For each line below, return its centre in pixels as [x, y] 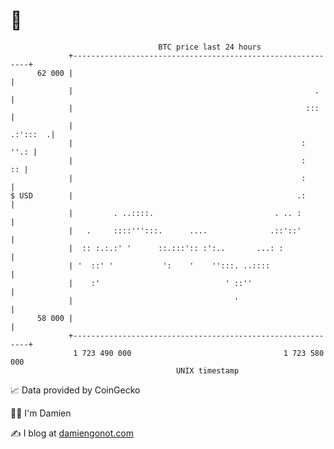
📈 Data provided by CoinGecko [75, 390]
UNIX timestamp [207, 370]
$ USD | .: [158, 195]
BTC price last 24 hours [210, 47]
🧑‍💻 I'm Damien [41, 413]
